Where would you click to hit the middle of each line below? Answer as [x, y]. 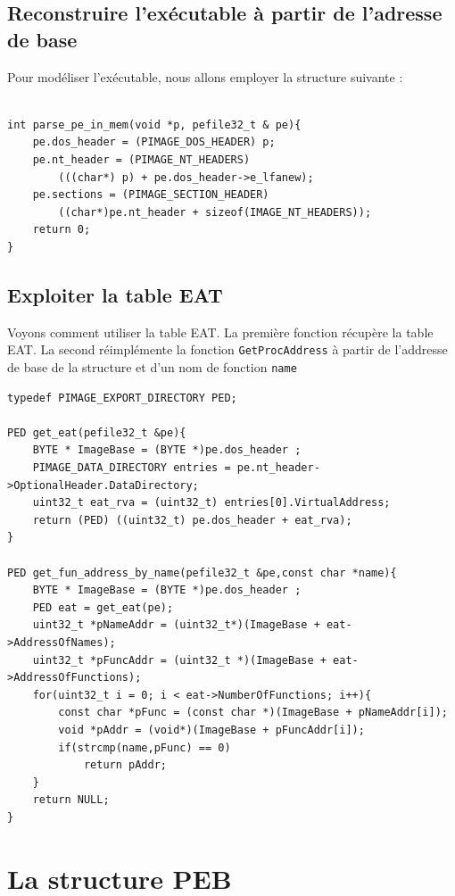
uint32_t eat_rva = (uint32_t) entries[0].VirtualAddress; [211, 503]
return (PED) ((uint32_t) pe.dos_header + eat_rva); [192, 520]
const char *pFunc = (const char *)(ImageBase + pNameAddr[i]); [253, 713]
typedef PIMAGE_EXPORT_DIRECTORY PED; [122, 398]
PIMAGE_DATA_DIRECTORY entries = [132, 468]
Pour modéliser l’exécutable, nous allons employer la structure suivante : [205, 76]
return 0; [62, 230]
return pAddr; [125, 765]
